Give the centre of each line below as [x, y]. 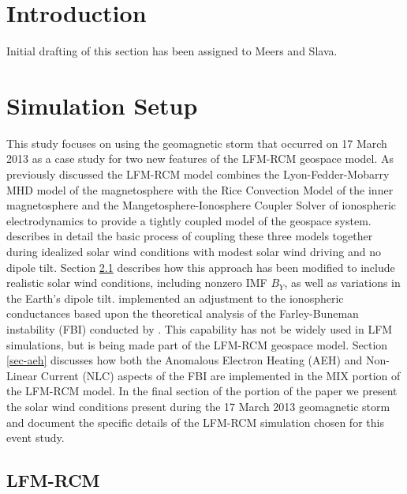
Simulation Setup [102, 105]
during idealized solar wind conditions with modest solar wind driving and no [194, 251]
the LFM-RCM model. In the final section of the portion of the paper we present [202, 391]
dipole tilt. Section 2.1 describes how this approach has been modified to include [201, 267]
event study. [35, 437]
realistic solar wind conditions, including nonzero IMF [137, 283]
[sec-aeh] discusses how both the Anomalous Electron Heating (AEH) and [185, 360]
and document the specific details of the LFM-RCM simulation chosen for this [195, 422]
